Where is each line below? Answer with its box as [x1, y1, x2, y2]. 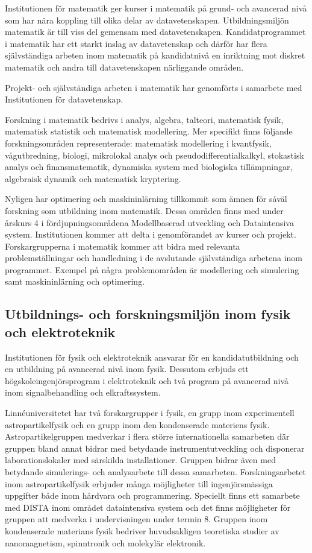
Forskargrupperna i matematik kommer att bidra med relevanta [5, 239, 240, 252]
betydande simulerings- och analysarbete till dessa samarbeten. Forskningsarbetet [5, 466, 306, 478]
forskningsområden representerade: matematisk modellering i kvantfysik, [5, 136, 272, 149]
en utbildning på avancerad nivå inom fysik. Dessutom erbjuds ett [5, 362, 249, 375]
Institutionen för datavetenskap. [5, 93, 123, 106]
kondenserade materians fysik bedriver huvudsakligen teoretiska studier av [5, 524, 279, 537]
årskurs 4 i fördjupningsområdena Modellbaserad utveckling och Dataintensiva [5, 216, 294, 229]
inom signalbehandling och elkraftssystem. [5, 386, 161, 399]
